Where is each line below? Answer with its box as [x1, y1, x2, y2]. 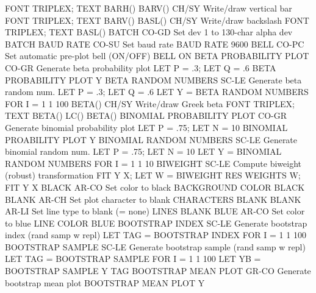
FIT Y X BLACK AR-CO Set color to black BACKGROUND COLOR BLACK [5, 180, 305, 193]
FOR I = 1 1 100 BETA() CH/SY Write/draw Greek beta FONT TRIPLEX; [5, 97, 295, 110]
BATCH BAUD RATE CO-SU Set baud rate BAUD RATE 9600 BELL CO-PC [5, 37, 304, 50]
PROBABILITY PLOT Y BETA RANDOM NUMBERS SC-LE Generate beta [5, 73, 302, 86]
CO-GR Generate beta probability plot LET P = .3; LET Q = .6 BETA [5, 61, 276, 74]
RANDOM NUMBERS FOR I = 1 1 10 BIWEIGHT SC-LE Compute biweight [5, 157, 301, 169]
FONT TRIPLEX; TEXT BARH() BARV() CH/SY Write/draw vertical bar [5, 2, 292, 14]
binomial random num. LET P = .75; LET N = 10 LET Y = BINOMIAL [5, 145, 282, 158]
